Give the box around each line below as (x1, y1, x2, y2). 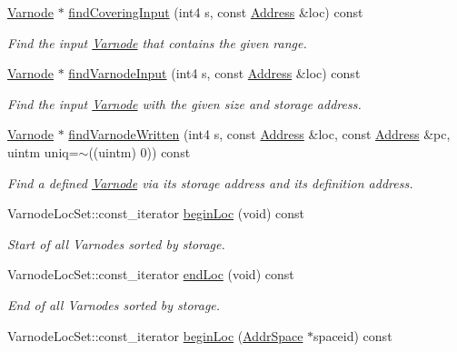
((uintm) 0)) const (88, 142, 191, 161)
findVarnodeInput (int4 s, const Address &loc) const (68, 64, 361, 83)
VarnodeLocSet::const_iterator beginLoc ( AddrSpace (7, 326, 303, 345)
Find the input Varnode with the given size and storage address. (7, 94, 362, 113)
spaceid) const (313, 326, 392, 345)
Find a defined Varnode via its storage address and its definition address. (7, 173, 413, 192)
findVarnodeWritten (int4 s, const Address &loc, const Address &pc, (68, 125, 451, 144)
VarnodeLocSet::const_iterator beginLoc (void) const (7, 204, 304, 223)
